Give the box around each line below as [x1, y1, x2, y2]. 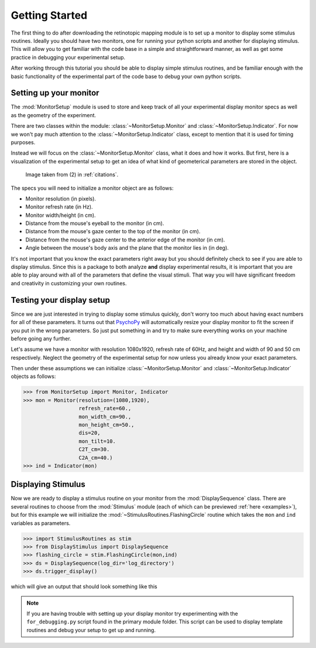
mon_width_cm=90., [78, 413, 132, 420]
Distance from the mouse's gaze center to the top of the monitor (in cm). [25, 228, 201, 235]
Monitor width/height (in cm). [25, 212, 96, 219]
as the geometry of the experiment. [11, 111, 97, 118]
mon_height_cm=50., [78, 422, 135, 428]
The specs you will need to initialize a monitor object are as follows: [11, 185, 174, 192]
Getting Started [11, 9, 88, 22]
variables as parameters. [11, 519, 71, 527]
